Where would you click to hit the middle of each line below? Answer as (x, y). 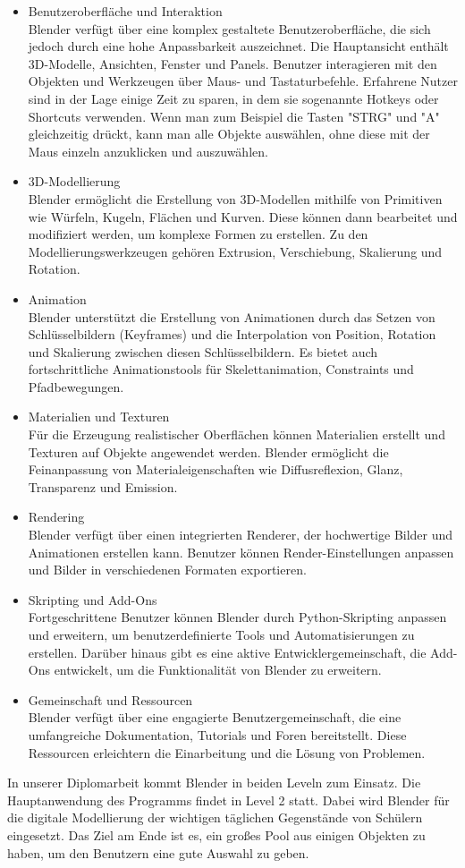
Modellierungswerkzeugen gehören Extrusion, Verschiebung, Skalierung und (235, 251)
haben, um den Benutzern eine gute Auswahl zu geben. (158, 852)
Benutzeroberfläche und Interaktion (125, 11)
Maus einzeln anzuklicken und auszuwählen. (148, 151)
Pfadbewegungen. (76, 386)
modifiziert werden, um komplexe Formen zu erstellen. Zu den (198, 234)
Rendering (56, 517)
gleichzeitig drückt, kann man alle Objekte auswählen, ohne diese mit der (229, 134)
